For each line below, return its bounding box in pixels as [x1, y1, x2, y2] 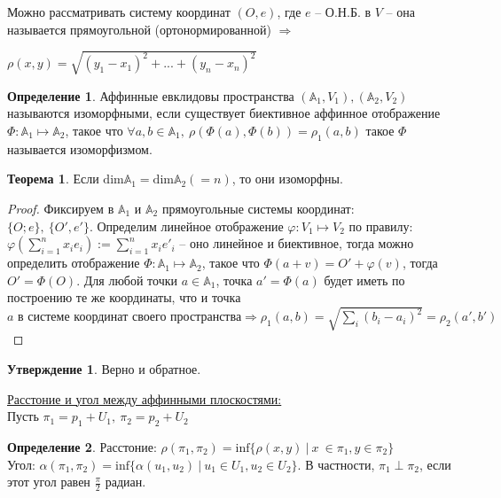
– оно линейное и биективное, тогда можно [179, 234, 414, 253]
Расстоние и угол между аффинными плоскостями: [7, 389, 282, 408]
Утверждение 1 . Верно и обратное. [7, 360, 201, 378]
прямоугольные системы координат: [161, 198, 355, 217]
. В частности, [297, 455, 375, 473]
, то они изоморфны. [231, 169, 343, 188]
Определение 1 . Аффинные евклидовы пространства [7, 86, 294, 105]
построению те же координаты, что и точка [7, 288, 241, 307]
